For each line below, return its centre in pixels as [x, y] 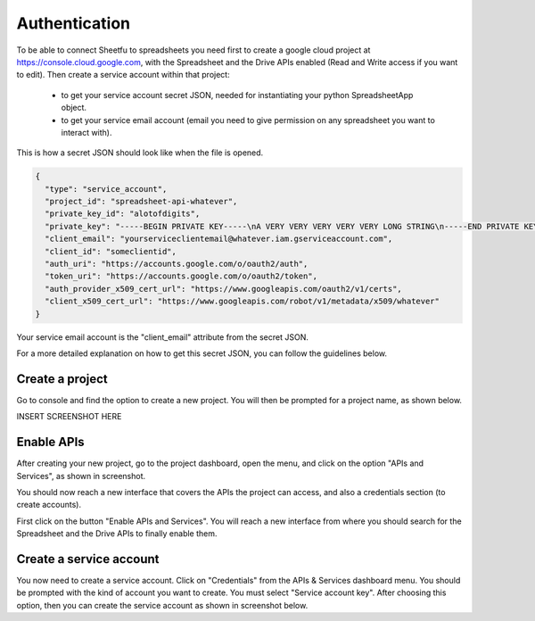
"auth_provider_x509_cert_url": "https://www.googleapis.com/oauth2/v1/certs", [224, 289]
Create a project [62, 379]
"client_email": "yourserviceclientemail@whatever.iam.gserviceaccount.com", [219, 239]
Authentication [74, 23]
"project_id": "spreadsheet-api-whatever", [141, 202]
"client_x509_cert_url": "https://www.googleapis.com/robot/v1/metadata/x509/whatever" [243, 302]
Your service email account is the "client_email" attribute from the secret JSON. [163, 337]
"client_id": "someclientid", [111, 251]
